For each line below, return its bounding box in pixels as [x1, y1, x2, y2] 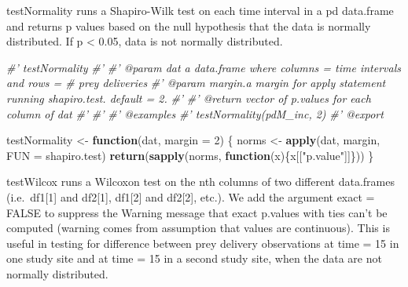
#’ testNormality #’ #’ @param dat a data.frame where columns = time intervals [6, 59, 401, 75]
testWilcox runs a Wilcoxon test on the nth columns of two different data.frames [6, 173, 395, 190]
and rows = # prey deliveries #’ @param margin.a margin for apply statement [6, 74, 386, 91]
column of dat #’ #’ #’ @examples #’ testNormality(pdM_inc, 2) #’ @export [6, 105, 384, 122]
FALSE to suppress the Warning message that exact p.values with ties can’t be [6, 204, 388, 220]
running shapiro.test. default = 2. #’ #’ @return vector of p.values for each [6, 89, 371, 106]
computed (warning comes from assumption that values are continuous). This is [6, 220, 390, 236]
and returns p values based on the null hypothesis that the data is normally [6, 17, 371, 34]
